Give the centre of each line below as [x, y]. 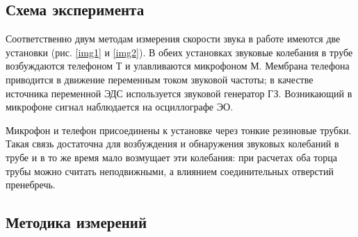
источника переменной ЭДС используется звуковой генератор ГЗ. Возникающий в [179, 93]
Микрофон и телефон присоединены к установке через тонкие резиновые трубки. [179, 130]
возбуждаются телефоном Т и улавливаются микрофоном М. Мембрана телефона [178, 66]
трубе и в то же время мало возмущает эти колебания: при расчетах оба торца [171, 157]
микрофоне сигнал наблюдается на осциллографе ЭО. [120, 107]
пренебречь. [31, 185]
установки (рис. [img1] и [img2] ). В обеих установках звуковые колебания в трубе [179, 52]
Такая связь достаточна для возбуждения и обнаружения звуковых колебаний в [172, 144]
